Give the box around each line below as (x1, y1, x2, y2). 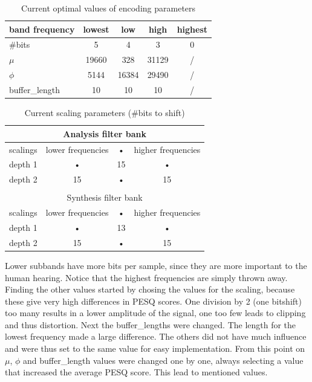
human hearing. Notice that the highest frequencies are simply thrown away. (5, 271, 288, 283)
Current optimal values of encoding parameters (21, 2, 196, 14)
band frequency (9, 22, 75, 35)
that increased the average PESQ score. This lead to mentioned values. (5, 366, 268, 378)
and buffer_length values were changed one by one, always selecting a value (23, 354, 304, 366)
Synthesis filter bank (67, 191, 143, 204)
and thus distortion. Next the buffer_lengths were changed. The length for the (5, 318, 296, 331)
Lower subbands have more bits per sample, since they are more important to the (5, 259, 307, 271)
